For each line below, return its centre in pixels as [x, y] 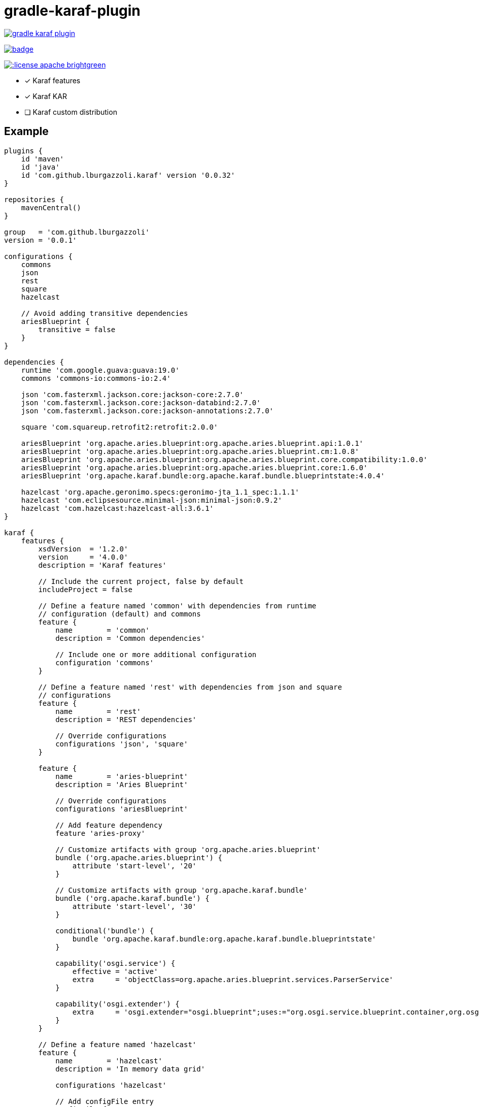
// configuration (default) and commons [119, 614]
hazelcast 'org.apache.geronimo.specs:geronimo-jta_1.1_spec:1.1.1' [160, 492]
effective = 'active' [115, 971]
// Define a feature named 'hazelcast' [117, 1044]
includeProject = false [85, 589]
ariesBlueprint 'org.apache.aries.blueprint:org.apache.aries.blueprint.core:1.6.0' [194, 467]
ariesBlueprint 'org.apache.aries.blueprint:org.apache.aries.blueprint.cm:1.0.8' [190, 451]
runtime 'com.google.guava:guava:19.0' [100, 370]
